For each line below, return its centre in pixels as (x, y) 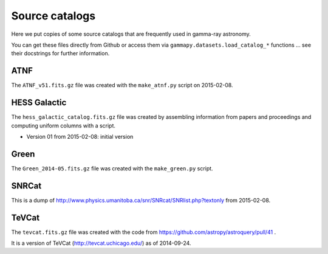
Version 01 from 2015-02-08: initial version (80, 136)
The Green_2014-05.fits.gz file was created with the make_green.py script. (112, 168)
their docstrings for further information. (60, 53)
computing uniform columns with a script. (63, 125)
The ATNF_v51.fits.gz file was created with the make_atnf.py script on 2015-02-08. (122, 85)
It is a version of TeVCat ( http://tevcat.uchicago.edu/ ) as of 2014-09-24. (101, 243)
